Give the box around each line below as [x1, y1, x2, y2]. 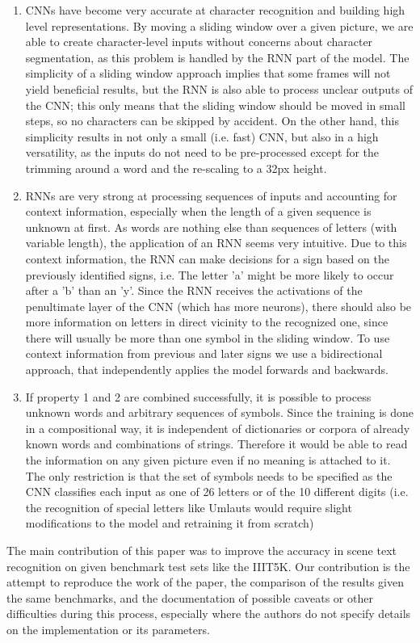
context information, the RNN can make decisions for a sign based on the [25, 250, 389, 267]
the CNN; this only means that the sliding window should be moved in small [25, 96, 405, 113]
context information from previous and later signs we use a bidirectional [25, 345, 383, 362]
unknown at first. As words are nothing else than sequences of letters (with [25, 218, 397, 235]
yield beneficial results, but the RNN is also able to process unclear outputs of [25, 80, 413, 97]
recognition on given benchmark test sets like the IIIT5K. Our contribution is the [6, 557, 410, 574]
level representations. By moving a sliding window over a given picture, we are [25, 17, 414, 34]
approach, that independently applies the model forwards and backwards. [25, 361, 389, 378]
